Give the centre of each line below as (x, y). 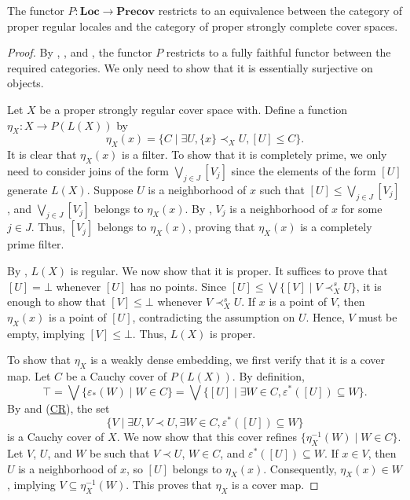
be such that (120, 452)
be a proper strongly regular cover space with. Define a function (194, 109)
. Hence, (325, 316)
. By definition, (268, 375)
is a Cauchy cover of (56, 437)
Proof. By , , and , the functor (80, 52)
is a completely (336, 227)
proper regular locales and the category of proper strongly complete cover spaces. (203, 26)
